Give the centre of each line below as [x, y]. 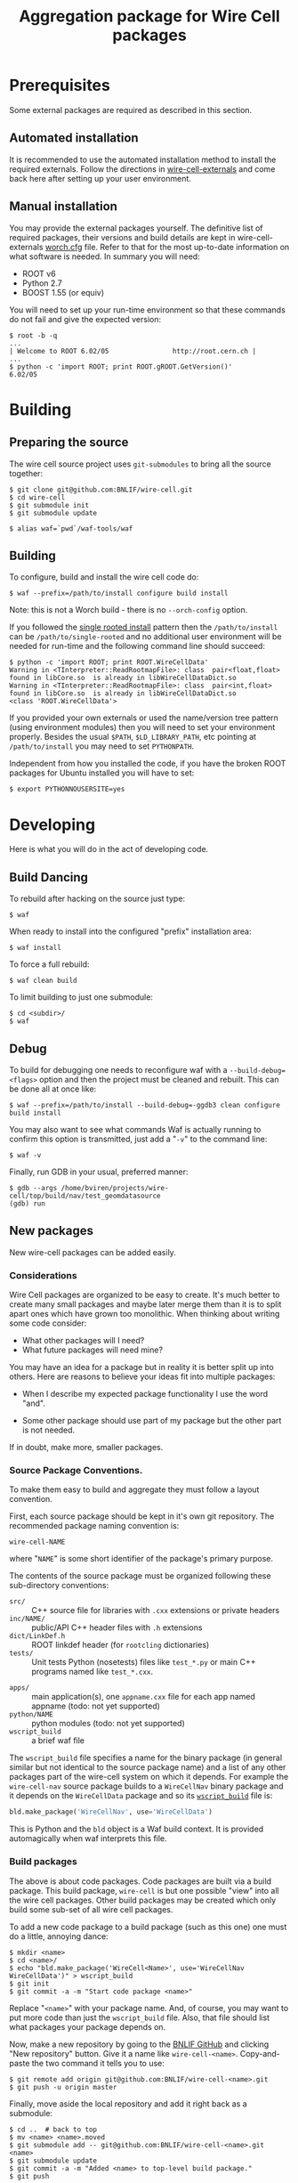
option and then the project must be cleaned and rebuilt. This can [159, 1079]
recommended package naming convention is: [94, 1526]
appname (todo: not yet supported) [96, 1706]
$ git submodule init [49, 505]
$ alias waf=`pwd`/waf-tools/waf [71, 528]
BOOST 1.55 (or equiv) [63, 292]
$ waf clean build [43, 981]
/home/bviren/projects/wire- [115, 1188]
